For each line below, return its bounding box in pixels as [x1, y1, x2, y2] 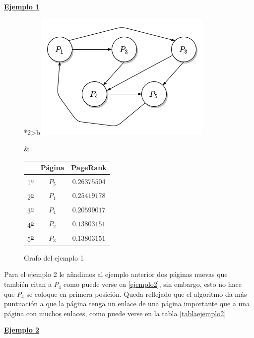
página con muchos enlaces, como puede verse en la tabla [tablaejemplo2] [4, 308, 226, 318]
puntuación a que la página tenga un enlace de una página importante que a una [4, 298, 250, 309]
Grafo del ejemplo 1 [24, 252, 84, 263]
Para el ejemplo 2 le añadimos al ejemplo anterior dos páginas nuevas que [4, 269, 228, 279]
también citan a [4, 279, 52, 289]
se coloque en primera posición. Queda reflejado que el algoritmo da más [26, 288, 247, 299]
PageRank [71, 162, 107, 173]
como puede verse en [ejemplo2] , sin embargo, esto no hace [63, 279, 242, 289]
